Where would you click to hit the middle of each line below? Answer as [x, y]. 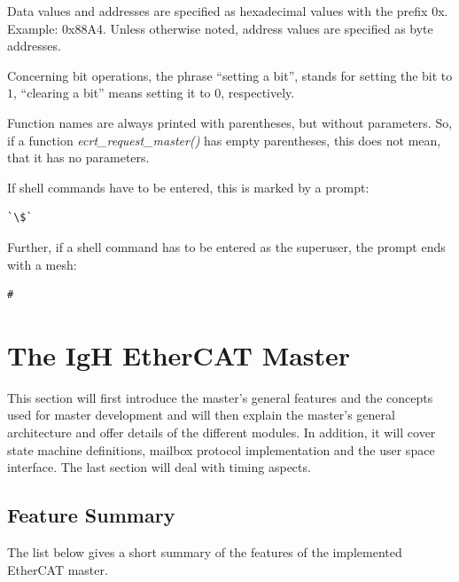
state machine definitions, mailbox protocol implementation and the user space [221, 449]
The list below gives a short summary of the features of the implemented [205, 552]
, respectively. [258, 93]
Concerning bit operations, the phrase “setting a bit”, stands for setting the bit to [230, 75]
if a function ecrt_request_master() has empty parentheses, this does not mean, [224, 140]
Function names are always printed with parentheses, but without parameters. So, [230, 122]
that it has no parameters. [78, 157]
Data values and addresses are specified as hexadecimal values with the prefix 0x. [228, 11]
